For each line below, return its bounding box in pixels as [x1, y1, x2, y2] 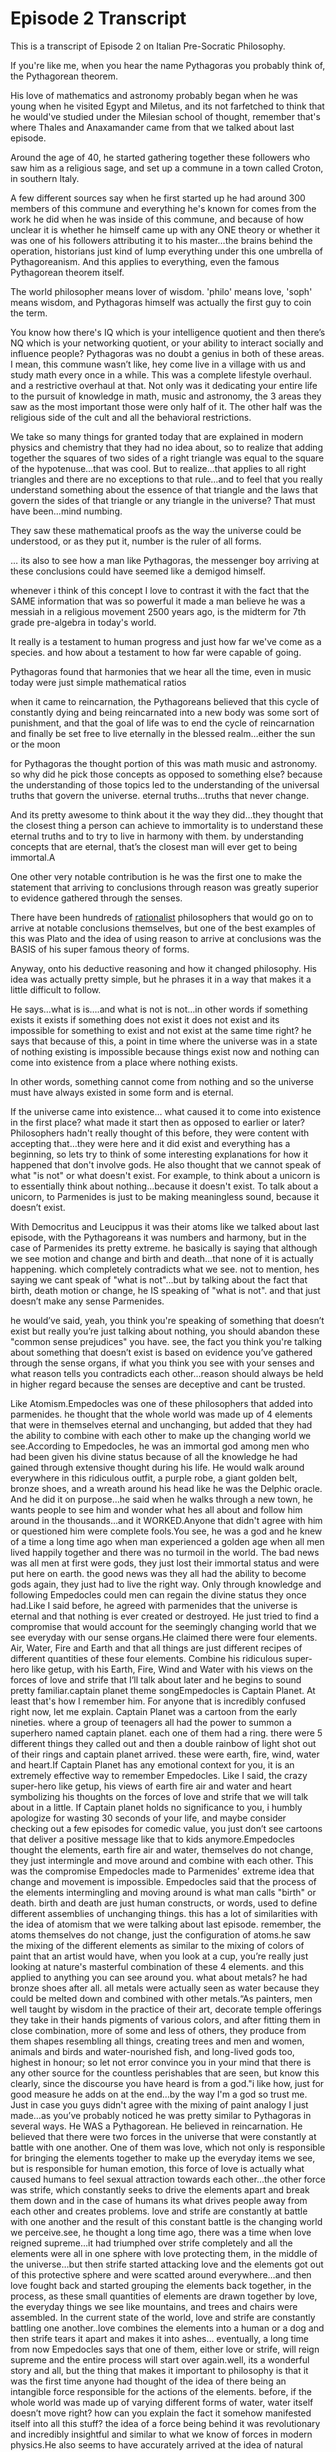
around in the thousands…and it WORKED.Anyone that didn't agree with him [10, 1514, 323, 1526]
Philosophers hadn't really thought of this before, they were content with [10, 1127, 310, 1139]
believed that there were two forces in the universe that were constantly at [10, 2130, 317, 2142]
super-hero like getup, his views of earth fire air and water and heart [10, 1780, 292, 1792]
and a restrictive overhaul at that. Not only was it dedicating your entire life [10, 379, 318, 391]
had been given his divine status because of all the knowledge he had [10, 1450, 298, 1462]
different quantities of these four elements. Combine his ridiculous [10, 1652, 283, 1664]
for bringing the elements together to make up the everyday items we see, [10, 2152, 316, 2164]
